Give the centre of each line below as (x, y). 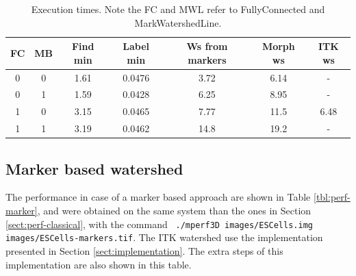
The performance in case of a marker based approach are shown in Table (158, 197)
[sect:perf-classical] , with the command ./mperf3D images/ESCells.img (159, 224)
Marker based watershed (94, 168)
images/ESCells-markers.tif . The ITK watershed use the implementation (164, 237)
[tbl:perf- (332, 197)
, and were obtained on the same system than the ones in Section (174, 211)
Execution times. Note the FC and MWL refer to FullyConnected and (178, 9)
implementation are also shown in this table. (99, 264)
